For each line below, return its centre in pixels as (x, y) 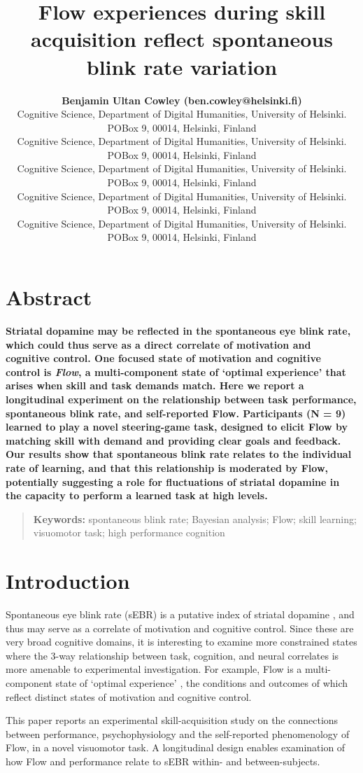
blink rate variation (182, 66)
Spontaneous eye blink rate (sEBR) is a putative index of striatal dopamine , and (180, 614)
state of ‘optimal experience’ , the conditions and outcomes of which (202, 682)
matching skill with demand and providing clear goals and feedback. (173, 440)
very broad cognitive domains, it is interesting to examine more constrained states (181, 642)
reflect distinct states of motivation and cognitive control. (129, 696)
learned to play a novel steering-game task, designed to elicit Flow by (177, 427)
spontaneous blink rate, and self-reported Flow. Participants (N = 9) (176, 413)
